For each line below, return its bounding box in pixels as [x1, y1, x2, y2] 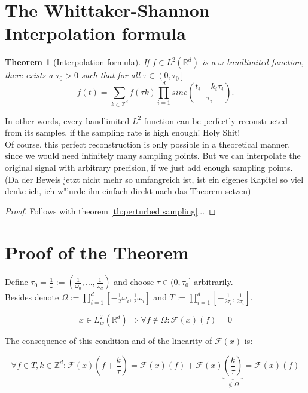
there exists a [5, 69, 53, 81]
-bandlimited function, [223, 56, 304, 68]
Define [5, 275, 28, 288]
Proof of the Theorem [5, 240, 189, 264]
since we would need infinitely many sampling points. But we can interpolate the [5, 149, 301, 162]
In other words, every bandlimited [5, 114, 130, 127]
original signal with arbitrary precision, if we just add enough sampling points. [5, 161, 293, 173]
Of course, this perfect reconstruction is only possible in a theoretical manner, [5, 137, 291, 150]
